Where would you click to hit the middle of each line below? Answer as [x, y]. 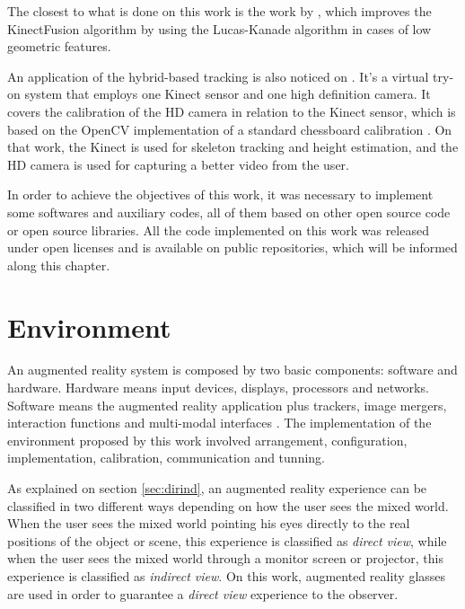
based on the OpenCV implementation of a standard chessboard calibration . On [230, 129]
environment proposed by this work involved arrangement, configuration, [207, 440]
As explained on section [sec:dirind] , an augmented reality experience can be [217, 488]
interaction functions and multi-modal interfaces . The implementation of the [219, 423]
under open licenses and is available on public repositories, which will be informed [232, 247]
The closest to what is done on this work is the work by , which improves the [219, 11]
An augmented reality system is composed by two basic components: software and [232, 370]
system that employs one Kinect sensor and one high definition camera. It [228, 94]
